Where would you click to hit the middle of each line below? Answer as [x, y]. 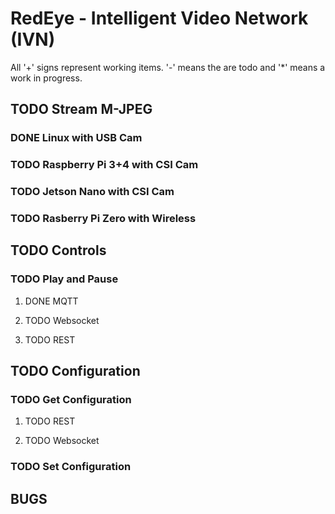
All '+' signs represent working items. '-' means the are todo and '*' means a [168, 67]
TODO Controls [58, 250]
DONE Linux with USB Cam [76, 138]
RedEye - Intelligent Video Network [159, 18]
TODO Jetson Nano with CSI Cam [92, 192]
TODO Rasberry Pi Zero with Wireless [103, 219]
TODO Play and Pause [64, 279]
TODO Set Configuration [71, 467]
